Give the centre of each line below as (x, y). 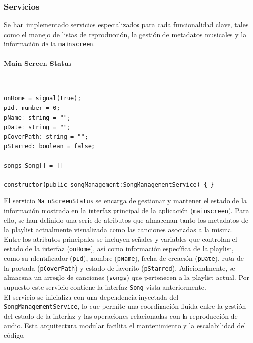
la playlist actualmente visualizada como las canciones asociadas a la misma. (119, 229)
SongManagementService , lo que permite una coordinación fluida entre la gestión (125, 306)
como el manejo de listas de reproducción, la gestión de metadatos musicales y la (125, 34)
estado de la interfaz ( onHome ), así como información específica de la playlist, (119, 248)
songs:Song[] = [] (34, 165)
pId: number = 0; (32, 108)
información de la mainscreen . (50, 44)
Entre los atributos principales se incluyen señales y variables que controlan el (121, 239)
